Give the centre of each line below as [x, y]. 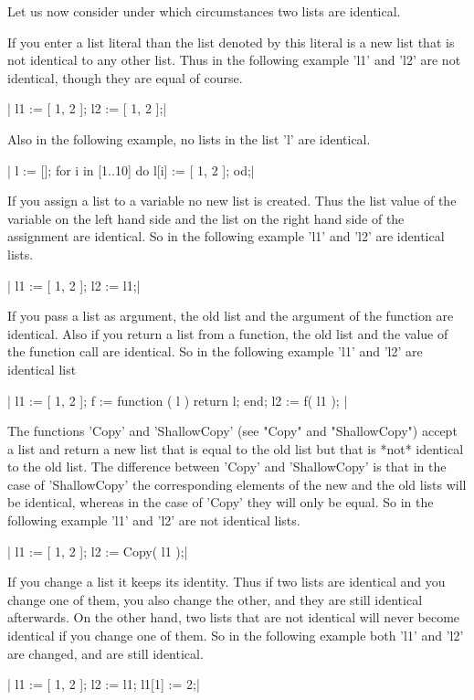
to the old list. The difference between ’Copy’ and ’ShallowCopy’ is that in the [227, 467]
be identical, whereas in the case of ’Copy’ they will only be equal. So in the [221, 502]
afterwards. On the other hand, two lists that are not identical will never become [234, 617]
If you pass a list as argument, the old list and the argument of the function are [231, 316]
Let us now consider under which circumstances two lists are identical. [204, 11]
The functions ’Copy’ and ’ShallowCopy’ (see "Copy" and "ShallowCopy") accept [232, 431]
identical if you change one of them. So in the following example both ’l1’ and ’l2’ [236, 636]
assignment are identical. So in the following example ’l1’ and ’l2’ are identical [226, 236]
